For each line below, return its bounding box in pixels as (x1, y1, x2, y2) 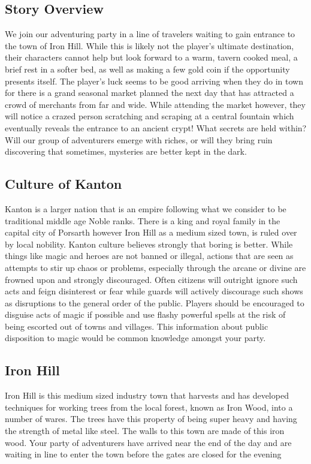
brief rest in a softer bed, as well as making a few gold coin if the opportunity (5, 62, 290, 75)
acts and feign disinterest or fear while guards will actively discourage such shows (5, 285, 303, 297)
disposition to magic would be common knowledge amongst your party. (5, 332, 266, 344)
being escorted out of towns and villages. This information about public (5, 320, 268, 332)
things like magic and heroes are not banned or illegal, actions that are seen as (5, 249, 294, 262)
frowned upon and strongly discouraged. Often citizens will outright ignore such (5, 273, 298, 285)
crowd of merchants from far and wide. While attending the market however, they (5, 98, 306, 110)
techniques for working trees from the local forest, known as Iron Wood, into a (5, 400, 293, 413)
